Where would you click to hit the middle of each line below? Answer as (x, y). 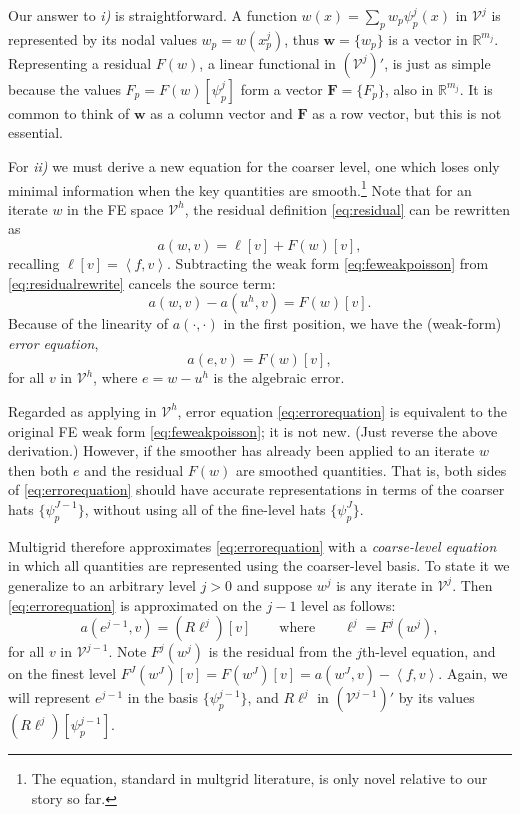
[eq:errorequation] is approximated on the (135, 604)
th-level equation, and (429, 651)
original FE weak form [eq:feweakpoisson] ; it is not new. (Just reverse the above (253, 430)
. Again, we (473, 673)
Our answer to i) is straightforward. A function (152, 15)
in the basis (163, 697)
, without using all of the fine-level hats (205, 508)
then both (38, 469)
